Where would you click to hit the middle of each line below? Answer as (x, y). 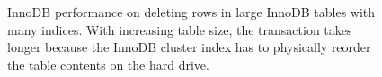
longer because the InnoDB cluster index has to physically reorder (189, 47)
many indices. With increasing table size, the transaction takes (180, 29)
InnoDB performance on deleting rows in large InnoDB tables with (191, 12)
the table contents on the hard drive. (108, 64)
